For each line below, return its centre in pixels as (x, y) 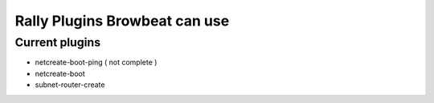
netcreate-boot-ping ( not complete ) (96, 62)
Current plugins (57, 42)
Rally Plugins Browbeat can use (122, 21)
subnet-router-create (70, 85)
